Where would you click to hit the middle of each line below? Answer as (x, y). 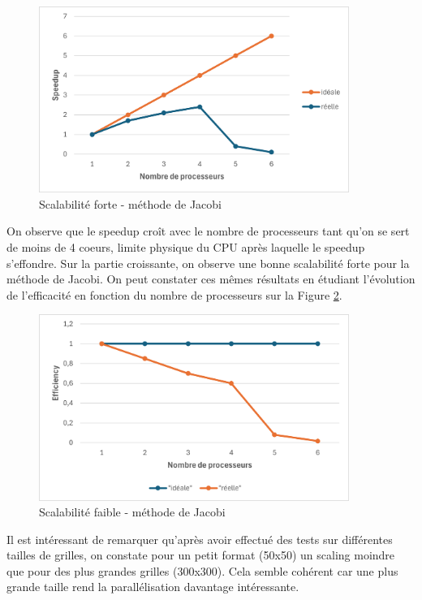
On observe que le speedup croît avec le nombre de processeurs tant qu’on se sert (208, 231)
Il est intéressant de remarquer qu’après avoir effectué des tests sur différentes (200, 539)
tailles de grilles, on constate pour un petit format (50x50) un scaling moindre (201, 555)
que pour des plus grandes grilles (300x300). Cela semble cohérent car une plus (202, 570)
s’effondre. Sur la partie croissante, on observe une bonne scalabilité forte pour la (208, 263)
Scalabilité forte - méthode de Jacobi (131, 203)
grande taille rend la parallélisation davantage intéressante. (153, 587)
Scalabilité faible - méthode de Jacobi (132, 512)
